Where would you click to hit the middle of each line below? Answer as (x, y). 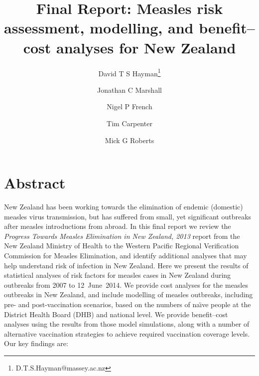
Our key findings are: (36, 343)
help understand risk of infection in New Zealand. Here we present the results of (126, 265)
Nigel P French (129, 106)
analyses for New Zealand (146, 47)
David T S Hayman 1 (129, 72)
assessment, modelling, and (99, 28)
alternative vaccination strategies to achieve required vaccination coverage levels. (127, 333)
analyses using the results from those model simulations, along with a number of (127, 324)
